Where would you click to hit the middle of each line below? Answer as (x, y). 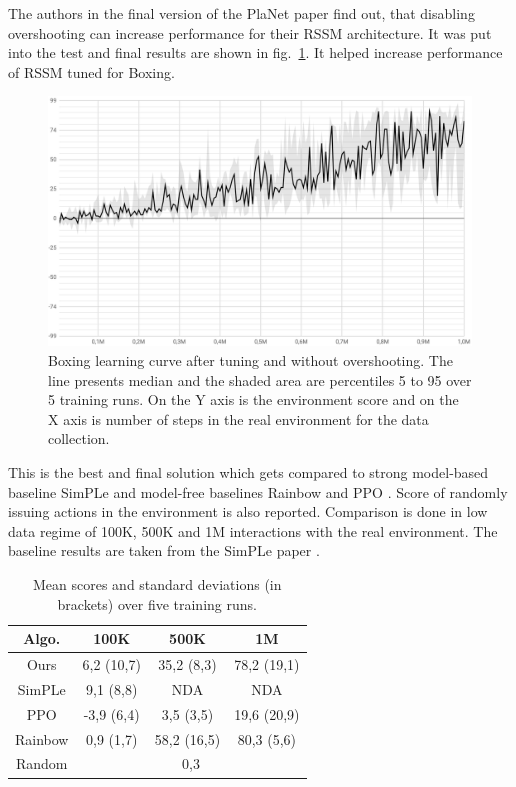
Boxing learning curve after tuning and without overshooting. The (250, 360)
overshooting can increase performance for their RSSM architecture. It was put (250, 32)
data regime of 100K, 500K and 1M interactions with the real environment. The (253, 530)
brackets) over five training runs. (157, 603)
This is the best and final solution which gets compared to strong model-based (248, 472)
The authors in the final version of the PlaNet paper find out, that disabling (241, 13)
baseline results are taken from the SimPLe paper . (164, 550)
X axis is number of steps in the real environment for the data (238, 418)
